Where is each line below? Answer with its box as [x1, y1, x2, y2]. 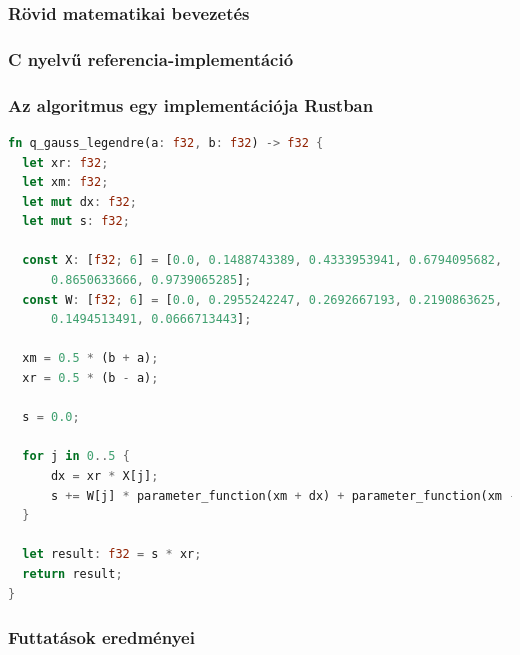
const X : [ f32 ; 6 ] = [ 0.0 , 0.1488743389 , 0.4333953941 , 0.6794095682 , [22, 253, 503, 268]
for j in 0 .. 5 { [22, 449, 130, 464]
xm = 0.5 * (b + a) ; [22, 351, 159, 366]
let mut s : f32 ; [22, 214, 130, 229]
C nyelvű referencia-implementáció [8, 46, 294, 71]
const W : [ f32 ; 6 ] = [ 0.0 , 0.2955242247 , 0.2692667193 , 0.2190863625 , [22, 292, 503, 307]
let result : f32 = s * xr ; [22, 547, 202, 562]
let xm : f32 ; [22, 175, 109, 190]
